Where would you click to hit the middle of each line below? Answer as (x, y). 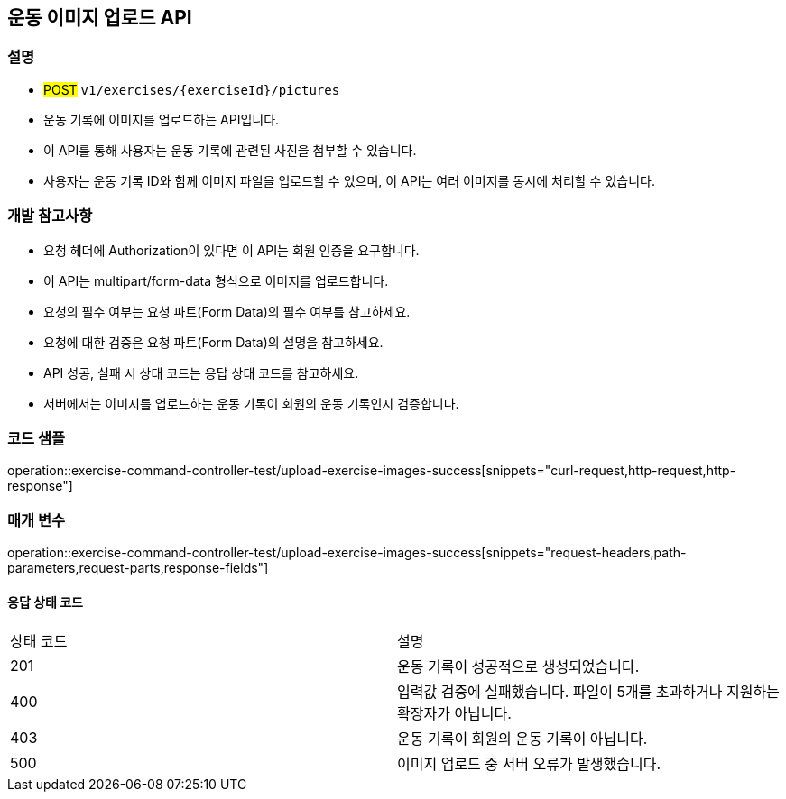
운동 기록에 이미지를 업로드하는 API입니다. (162, 119)
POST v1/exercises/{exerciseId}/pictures (192, 89)
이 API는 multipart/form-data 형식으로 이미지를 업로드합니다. (216, 280)
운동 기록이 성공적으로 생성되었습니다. (518, 667)
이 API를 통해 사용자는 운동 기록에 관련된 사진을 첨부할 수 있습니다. (230, 150)
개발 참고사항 (50, 216)
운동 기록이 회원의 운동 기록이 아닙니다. (522, 739)
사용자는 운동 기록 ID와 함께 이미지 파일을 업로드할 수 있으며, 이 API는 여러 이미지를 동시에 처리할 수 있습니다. (349, 180)
